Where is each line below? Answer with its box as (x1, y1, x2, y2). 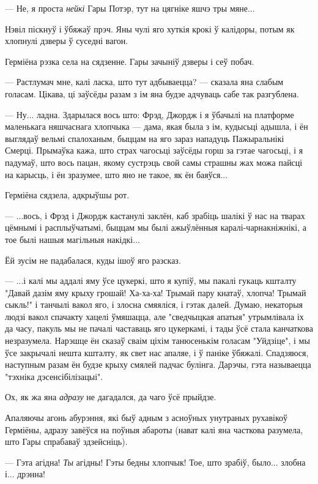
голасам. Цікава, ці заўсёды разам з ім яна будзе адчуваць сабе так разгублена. (5, 87, 299, 100)
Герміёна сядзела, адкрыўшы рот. (5, 188, 130, 201)
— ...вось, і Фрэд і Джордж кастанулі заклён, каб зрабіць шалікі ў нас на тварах (5, 209, 305, 222)
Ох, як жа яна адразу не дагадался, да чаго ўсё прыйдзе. (5, 390, 216, 403)
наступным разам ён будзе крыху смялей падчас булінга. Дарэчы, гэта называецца (5, 358, 311, 371)
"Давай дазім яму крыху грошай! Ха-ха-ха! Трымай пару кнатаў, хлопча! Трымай (5, 286, 306, 299)
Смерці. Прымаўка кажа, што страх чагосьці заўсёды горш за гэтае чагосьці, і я (5, 144, 303, 157)
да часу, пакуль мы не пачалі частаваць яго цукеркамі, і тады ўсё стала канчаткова (5, 322, 313, 335)
